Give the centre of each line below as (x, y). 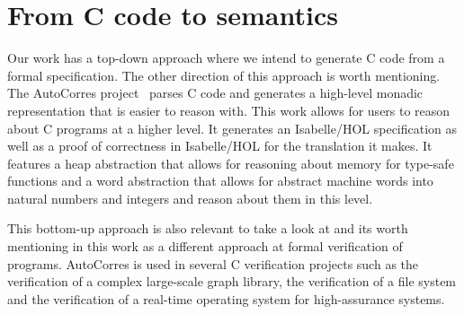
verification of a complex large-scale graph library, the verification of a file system (232, 281)
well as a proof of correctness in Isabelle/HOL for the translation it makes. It (220, 146)
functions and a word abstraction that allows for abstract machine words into (220, 181)
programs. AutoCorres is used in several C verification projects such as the (213, 263)
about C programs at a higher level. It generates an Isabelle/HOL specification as (232, 128)
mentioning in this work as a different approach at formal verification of (205, 246)
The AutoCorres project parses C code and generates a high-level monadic (215, 93)
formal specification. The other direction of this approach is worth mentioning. (224, 75)
